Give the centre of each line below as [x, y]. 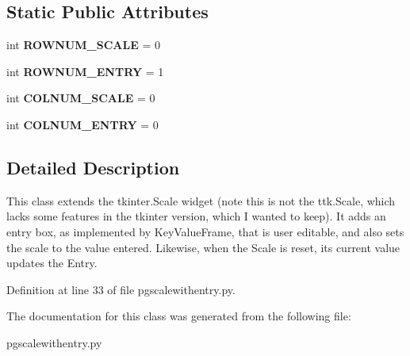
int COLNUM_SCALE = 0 [81, 98]
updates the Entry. [52, 263]
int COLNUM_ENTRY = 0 [82, 124]
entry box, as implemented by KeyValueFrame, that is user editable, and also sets [205, 231]
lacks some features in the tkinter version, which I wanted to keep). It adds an [196, 216]
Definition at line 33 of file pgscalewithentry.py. [121, 289]
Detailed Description [93, 167]
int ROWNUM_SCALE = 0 [84, 45]
